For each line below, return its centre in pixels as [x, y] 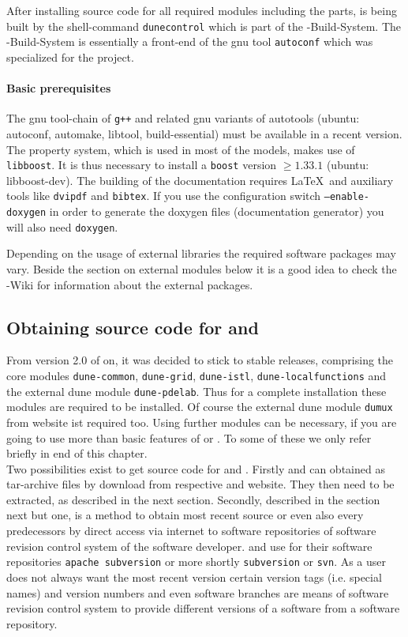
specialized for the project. [70, 57]
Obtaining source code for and [133, 327]
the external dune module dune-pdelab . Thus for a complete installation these [197, 391]
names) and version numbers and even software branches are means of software [198, 592]
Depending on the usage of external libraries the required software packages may [201, 253]
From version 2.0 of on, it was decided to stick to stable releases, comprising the [200, 360]
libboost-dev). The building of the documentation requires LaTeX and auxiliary [200, 180]
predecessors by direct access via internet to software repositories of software [191, 531]
